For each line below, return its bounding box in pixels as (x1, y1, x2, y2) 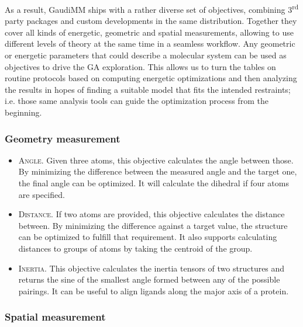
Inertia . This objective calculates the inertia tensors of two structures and (18, 262, 285, 274)
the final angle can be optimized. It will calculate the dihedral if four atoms (18, 177, 289, 189)
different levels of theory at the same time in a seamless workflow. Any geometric (5, 37, 295, 50)
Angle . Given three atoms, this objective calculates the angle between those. (18, 154, 294, 166)
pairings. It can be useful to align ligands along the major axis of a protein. (18, 284, 289, 297)
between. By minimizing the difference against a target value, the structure (18, 219, 288, 231)
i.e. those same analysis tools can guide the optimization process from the (5, 95, 268, 107)
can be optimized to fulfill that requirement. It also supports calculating (18, 231, 277, 243)
